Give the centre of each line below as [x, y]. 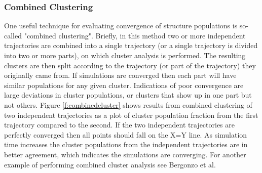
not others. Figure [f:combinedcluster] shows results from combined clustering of [128, 104]
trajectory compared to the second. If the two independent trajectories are [119, 125]
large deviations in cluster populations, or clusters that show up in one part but [128, 95]
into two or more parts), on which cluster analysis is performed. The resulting [125, 55]
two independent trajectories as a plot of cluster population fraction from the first [131, 115]
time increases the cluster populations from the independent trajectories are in [126, 144]
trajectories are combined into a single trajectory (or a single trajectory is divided [131, 45]
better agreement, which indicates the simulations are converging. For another [125, 154]
